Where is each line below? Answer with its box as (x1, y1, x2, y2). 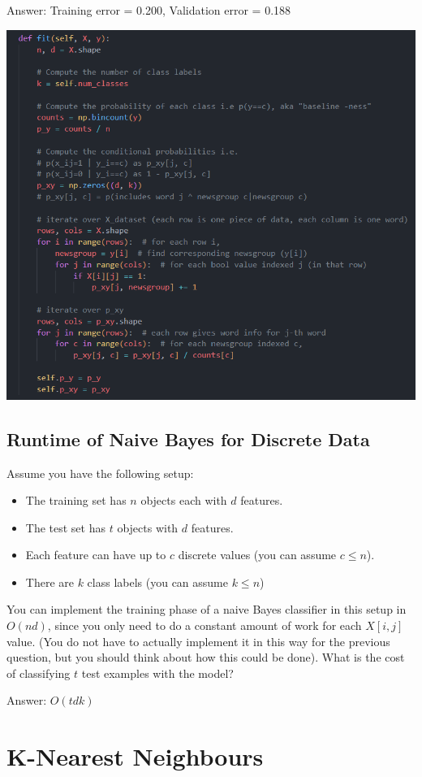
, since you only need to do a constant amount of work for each (47, 617, 362, 634)
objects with (117, 519, 179, 536)
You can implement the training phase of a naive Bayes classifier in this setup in (6, 601, 407, 618)
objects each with (140, 492, 227, 509)
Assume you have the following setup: (6, 464, 194, 481)
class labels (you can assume (87, 573, 229, 590)
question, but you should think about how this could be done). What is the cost (6, 649, 405, 666)
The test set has (25, 519, 105, 536)
